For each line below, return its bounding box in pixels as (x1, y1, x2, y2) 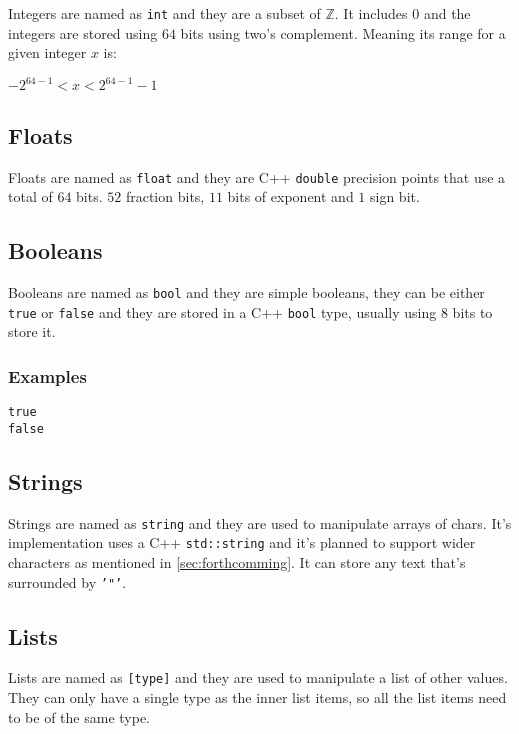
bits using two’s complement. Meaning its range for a (180, 22, 506, 43)
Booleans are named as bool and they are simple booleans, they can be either (8, 282, 485, 302)
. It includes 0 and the (334, 3, 471, 23)
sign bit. (369, 186, 420, 207)
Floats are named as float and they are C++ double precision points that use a (8, 166, 506, 187)
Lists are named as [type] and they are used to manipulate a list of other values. (8, 667, 508, 688)
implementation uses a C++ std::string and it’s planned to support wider (8, 532, 476, 553)
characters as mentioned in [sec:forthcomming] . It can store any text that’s (8, 551, 466, 572)
